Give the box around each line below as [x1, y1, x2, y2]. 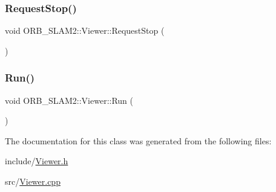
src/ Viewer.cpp [5, 175, 61, 187]
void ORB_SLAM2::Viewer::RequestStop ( [5, 24, 165, 37]
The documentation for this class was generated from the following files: [5, 134, 272, 147]
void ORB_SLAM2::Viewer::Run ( [5, 94, 134, 106]
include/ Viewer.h [5, 155, 68, 167]
